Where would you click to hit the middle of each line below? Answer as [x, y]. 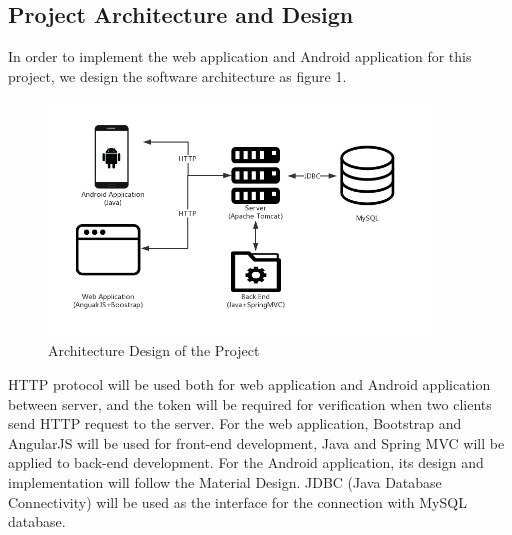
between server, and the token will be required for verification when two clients [250, 403]
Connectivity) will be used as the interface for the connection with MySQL [237, 501]
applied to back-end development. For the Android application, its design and [246, 462]
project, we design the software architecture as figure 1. [177, 75]
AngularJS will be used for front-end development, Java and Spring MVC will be [256, 442]
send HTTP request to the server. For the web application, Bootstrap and [235, 423]
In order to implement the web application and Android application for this [240, 56]
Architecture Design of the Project [154, 350]
